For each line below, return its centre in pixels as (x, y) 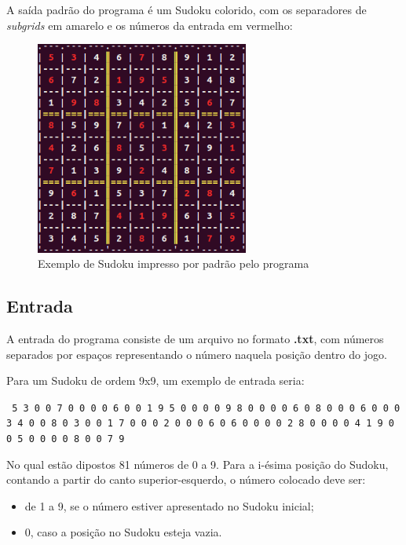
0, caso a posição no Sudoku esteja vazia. (123, 532)
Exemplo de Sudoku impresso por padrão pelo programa (174, 263)
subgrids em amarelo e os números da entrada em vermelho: (150, 25)
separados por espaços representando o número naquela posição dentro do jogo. (197, 354)
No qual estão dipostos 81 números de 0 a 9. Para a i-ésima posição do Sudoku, (198, 464)
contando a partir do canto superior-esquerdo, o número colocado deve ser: (186, 479)
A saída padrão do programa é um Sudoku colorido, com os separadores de (187, 9)
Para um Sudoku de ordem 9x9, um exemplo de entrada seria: (155, 380)
